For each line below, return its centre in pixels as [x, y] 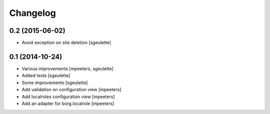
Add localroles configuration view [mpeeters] [68, 97]
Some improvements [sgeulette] [55, 83]
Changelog [32, 13]
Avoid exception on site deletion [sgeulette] [66, 43]
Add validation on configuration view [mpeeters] [71, 90]
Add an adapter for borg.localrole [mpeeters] [68, 103]
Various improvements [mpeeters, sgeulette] [67, 68]
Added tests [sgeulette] [46, 76]
